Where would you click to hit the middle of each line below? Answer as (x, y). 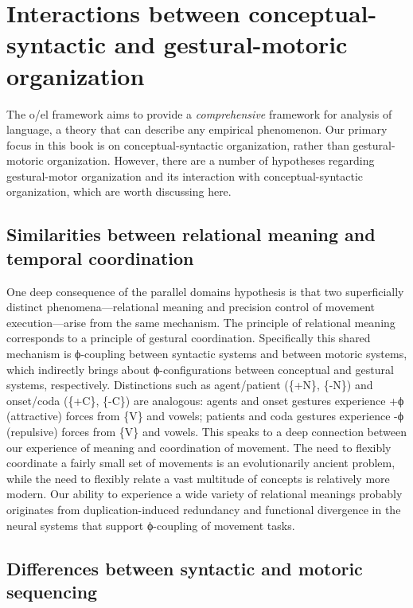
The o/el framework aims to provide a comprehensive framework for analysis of (199, 113)
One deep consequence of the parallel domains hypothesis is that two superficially (205, 291)
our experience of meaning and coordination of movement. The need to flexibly (199, 447)
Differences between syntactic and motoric (185, 568)
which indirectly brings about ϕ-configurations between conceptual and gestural (200, 369)
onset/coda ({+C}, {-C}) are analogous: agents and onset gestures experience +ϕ (205, 400)
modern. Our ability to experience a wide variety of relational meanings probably (205, 494)
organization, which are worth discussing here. (119, 191)
